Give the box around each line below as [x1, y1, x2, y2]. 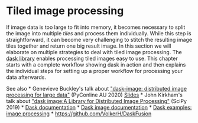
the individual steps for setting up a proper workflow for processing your [6, 67, 183, 74]
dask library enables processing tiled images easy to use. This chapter [6, 55, 178, 62]
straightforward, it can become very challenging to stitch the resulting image [6, 36, 193, 43]
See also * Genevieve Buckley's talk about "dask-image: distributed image [6, 85, 187, 92]
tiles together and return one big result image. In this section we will [6, 42, 171, 49]
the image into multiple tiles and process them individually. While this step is [6, 29, 191, 36]
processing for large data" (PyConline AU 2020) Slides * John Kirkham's [6, 91, 183, 98]
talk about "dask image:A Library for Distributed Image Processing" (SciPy [6, 97, 187, 104]
